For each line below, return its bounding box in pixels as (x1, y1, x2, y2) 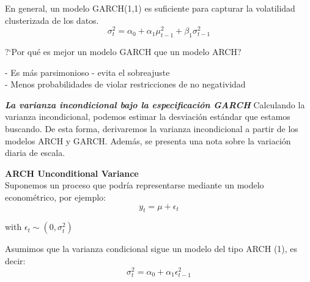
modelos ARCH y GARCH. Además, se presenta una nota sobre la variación (5, 134, 291, 147)
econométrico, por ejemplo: (5, 191, 106, 203)
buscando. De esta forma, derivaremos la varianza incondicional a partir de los (5, 122, 298, 135)
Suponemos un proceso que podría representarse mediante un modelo (5, 179, 264, 191)
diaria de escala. (5, 146, 65, 159)
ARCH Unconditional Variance (5, 166, 139, 179)
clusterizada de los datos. (5, 13, 99, 26)
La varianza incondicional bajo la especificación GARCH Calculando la (5, 98, 305, 111)
